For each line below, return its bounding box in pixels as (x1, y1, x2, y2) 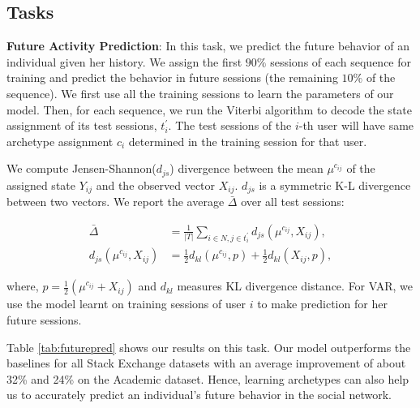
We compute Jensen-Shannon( (6, 160, 156, 177)
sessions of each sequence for (270, 53, 412, 70)
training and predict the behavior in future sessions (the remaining (6, 69, 338, 86)
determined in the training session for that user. (128, 132, 367, 149)
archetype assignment (6, 132, 114, 149)
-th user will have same (298, 117, 414, 134)
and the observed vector (96, 176, 216, 193)
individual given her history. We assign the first (6, 53, 242, 70)
